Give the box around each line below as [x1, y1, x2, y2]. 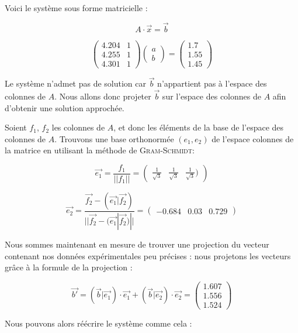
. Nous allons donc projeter [54, 90, 151, 102]
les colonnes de [51, 121, 105, 133]
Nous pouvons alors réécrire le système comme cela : [5, 317, 192, 329]
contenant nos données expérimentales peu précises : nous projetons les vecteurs [5, 249, 291, 262]
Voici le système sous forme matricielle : [5, 2, 148, 13]
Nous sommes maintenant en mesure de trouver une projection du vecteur [5, 238, 269, 250]
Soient [5, 121, 27, 133]
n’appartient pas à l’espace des [157, 77, 267, 90]
